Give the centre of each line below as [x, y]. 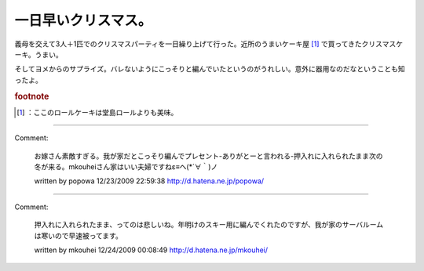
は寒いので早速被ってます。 [79, 236]
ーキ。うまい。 [38, 54]
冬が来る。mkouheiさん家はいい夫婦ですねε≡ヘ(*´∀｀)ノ [126, 166]
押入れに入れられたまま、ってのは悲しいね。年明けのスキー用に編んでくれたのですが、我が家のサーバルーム [209, 225]
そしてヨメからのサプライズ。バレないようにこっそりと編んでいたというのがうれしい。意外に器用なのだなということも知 [210, 69]
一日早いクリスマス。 [83, 20]
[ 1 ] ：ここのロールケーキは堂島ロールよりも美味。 [97, 112]
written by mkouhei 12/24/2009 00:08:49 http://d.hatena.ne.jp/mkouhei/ [151, 250]
